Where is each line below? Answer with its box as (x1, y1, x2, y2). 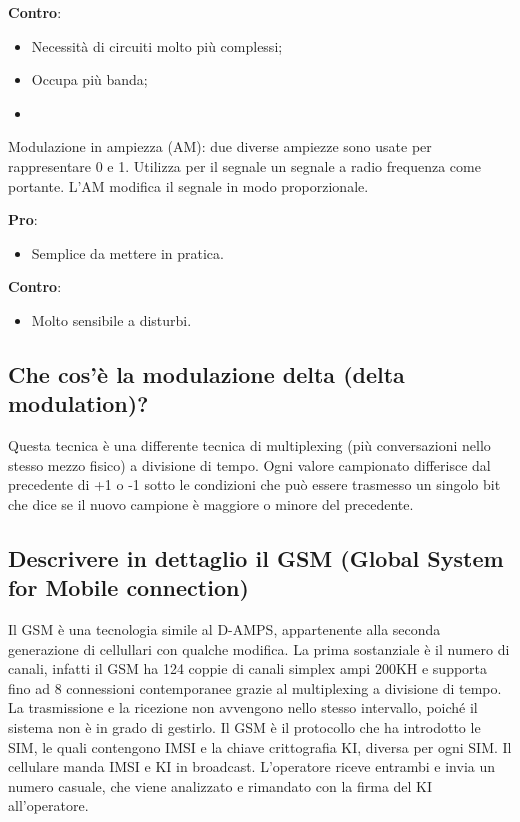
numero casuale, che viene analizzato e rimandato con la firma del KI (8, 775, 433, 796)
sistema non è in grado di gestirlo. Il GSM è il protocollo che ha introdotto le (8, 717, 481, 738)
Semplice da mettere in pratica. (31, 242, 224, 263)
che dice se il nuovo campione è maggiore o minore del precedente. (8, 493, 414, 514)
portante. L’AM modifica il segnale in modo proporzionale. (8, 175, 369, 196)
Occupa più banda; (31, 69, 148, 90)
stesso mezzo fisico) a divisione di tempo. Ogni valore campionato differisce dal (8, 454, 491, 475)
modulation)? (8, 388, 149, 419)
